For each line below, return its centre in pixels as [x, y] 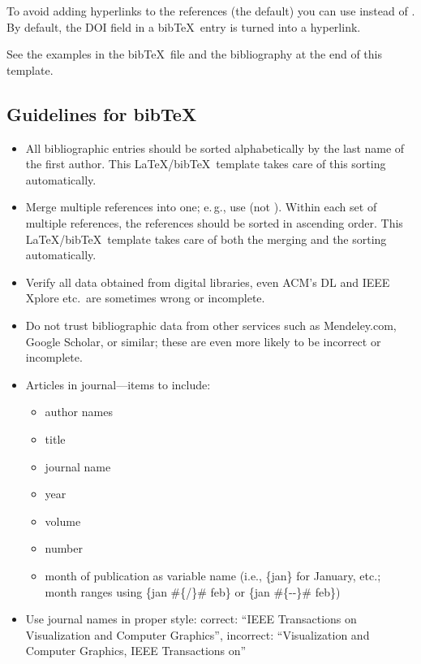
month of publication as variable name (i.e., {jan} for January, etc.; [213, 575]
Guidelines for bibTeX [102, 113]
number [64, 548]
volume [63, 521]
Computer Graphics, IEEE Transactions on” [136, 651]
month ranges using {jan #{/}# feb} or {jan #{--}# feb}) [193, 591]
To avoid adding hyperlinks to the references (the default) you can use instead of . [211, 11]
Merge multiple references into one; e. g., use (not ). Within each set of [201, 207]
